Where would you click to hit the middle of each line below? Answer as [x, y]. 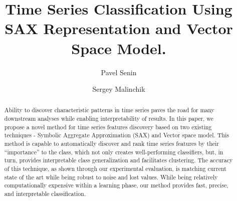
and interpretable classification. [45, 194]
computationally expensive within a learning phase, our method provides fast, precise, [116, 185]
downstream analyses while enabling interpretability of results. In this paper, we [109, 119]
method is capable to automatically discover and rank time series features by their [112, 144]
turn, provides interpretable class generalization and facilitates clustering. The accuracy [118, 160]
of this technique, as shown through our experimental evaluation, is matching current [115, 169]
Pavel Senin [119, 72]
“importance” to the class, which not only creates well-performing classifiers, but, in [114, 152]
